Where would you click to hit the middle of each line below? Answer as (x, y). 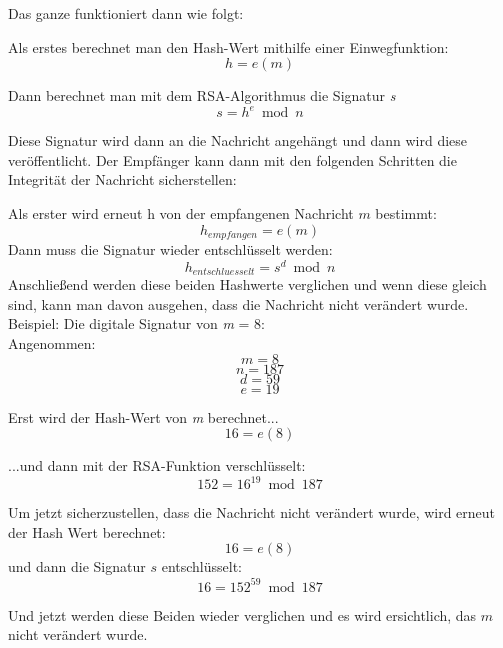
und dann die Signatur (77, 566)
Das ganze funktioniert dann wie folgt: (126, 13)
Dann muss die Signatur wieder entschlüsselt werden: (170, 249)
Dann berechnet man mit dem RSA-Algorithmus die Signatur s (202, 95)
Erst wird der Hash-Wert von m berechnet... (143, 416)
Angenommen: (52, 343)
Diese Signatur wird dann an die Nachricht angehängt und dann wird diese (238, 140)
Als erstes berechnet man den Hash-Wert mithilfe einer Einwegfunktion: (228, 46)
